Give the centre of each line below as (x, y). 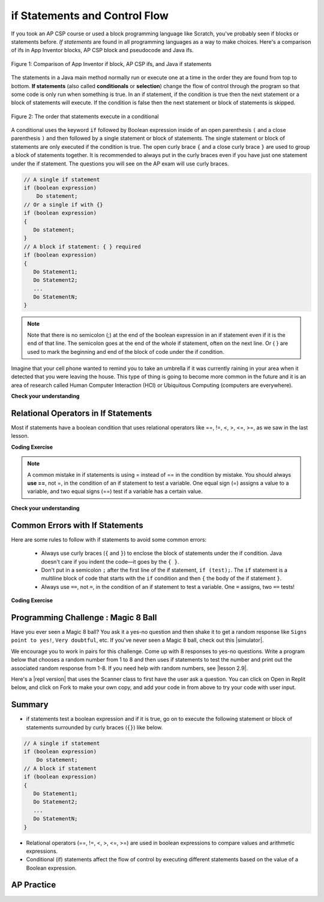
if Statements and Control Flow (90, 16)
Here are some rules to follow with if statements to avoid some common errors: (109, 539)
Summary (30, 705)
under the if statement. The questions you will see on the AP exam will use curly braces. (120, 163)
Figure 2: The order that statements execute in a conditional (85, 116)
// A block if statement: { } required (82, 246)
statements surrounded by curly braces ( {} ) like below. (94, 727)
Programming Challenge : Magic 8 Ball (84, 617)
